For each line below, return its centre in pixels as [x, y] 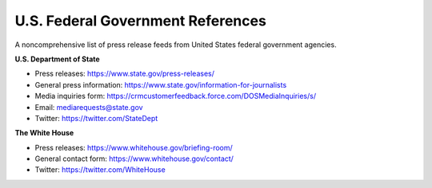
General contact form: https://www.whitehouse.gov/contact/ [134, 159]
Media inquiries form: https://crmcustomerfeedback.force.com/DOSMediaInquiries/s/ [175, 96]
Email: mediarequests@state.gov [89, 107]
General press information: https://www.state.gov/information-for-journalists [161, 84]
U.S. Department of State [57, 59]
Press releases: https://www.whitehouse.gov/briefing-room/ [134, 147]
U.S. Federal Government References [141, 21]
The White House [44, 133]
